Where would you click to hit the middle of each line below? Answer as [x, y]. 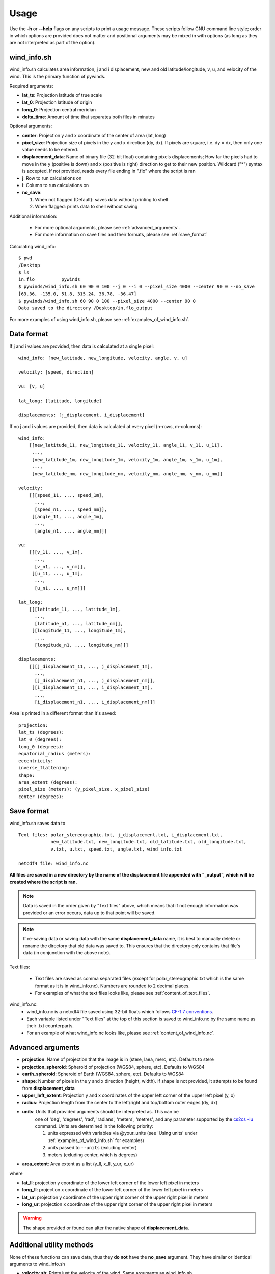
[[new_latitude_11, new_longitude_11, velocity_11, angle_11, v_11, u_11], [126, 445]
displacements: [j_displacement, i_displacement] [82, 415]
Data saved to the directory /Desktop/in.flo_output [86, 308]
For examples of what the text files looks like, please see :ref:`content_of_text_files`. [123, 993]
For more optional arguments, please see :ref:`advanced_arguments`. [107, 228]
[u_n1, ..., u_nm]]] [60, 588]
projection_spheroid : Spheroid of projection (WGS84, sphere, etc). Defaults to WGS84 [113, 1067]
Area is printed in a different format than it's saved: [63, 713]
